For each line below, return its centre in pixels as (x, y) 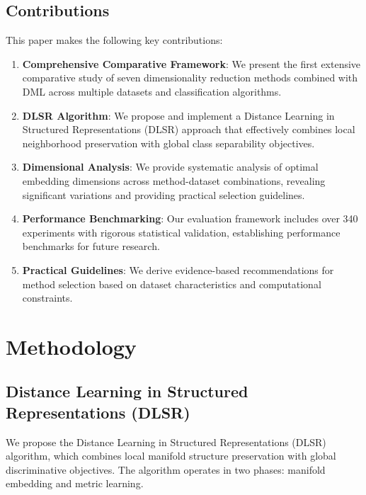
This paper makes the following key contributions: (114, 40)
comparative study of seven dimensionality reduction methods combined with (190, 78)
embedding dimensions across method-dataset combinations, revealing (174, 180)
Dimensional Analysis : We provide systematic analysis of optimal (170, 167)
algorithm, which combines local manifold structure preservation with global (171, 456)
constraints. (47, 298)
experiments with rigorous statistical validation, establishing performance (181, 232)
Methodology (71, 346)
